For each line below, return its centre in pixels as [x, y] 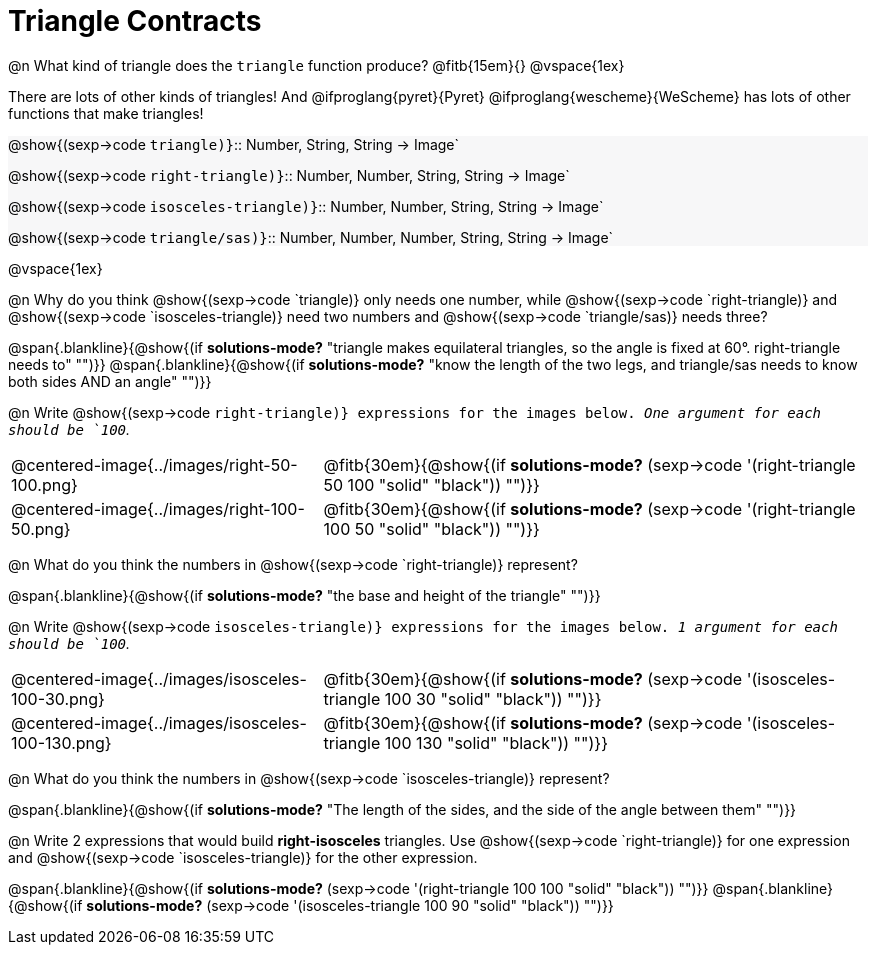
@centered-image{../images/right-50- [154, 464]
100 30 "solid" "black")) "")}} [493, 698]
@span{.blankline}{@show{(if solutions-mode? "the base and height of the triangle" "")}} [304, 595]
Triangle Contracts [135, 21]
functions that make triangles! [106, 113]
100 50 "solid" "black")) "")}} [431, 528]
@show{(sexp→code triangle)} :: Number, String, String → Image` [234, 144]
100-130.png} [61, 742]
